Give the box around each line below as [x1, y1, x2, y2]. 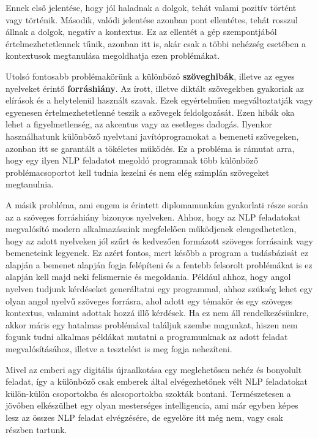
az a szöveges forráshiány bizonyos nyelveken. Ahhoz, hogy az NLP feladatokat [6, 210, 301, 223]
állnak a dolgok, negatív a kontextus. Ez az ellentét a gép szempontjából [6, 25, 277, 38]
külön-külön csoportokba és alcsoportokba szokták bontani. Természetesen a [6, 387, 291, 399]
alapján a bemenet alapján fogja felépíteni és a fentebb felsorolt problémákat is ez [6, 258, 312, 271]
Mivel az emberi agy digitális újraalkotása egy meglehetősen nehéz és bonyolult [6, 363, 302, 376]
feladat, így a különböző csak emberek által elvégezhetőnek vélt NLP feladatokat [6, 375, 308, 388]
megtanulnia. [6, 178, 54, 191]
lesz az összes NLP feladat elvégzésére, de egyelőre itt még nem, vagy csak [6, 411, 283, 423]
